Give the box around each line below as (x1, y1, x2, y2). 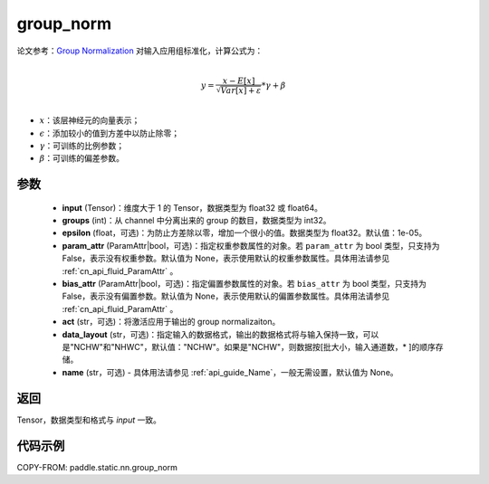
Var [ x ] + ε (220, 85, 262, 95)
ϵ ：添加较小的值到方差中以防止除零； (39, 128, 180, 138)
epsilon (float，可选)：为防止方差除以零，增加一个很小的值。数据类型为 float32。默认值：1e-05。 (62, 227, 427, 239)
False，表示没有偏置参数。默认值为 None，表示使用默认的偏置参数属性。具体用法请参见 (62, 290, 390, 302)
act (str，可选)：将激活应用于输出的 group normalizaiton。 (62, 317, 281, 327)
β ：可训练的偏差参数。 (39, 153, 124, 164)
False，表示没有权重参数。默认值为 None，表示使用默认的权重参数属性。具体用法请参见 (62, 253, 390, 264)
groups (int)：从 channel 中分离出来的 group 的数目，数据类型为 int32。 (62, 215, 331, 226)
